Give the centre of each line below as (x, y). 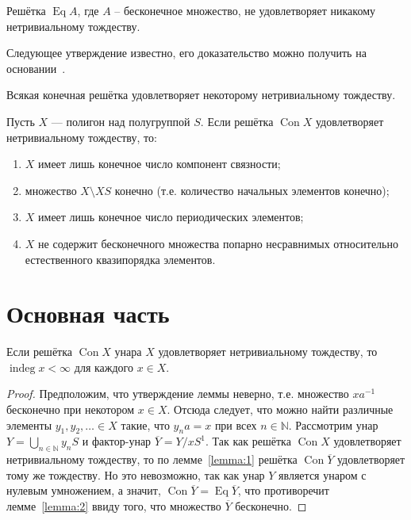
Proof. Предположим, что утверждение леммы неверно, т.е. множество (178, 394)
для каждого (104, 367)
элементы (29, 424)
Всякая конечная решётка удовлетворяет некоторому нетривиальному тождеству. (201, 95)
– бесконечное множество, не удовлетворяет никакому (245, 10)
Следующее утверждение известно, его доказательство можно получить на (186, 53)
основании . (36, 68)
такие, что (145, 424)
